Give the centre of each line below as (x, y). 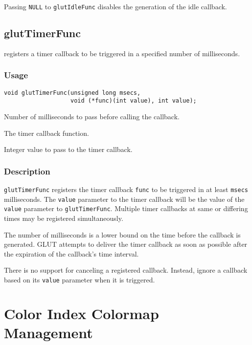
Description (27, 171)
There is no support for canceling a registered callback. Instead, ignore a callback (126, 270)
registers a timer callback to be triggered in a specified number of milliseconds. (122, 53)
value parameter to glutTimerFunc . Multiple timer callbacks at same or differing (126, 208)
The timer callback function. (46, 133)
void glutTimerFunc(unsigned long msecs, (72, 93)
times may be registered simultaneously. (64, 218)
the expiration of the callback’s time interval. (71, 253)
